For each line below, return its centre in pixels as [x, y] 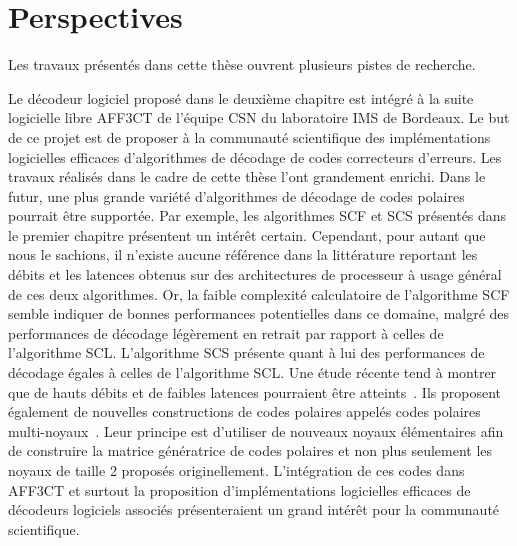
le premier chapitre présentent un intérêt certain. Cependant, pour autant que [247, 234]
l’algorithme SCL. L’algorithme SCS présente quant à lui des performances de [246, 352]
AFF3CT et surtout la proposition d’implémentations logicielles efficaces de [239, 489]
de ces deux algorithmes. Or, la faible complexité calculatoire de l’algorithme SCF [259, 293]
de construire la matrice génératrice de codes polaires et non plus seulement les [250, 450]
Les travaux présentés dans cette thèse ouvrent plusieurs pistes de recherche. [242, 64]
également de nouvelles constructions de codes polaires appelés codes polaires [244, 411]
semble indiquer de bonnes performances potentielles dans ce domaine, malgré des [259, 313]
